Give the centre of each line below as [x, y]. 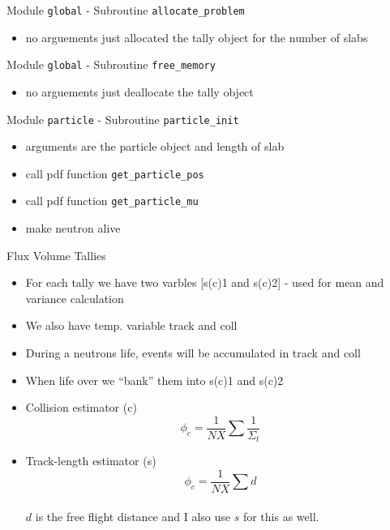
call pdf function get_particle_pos [115, 173]
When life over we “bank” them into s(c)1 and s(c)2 [154, 380]
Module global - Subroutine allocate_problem [126, 10]
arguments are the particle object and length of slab [155, 146]
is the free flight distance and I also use [133, 516]
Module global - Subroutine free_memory [111, 64]
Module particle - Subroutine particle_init [123, 119]
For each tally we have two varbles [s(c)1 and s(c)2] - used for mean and [205, 282]
